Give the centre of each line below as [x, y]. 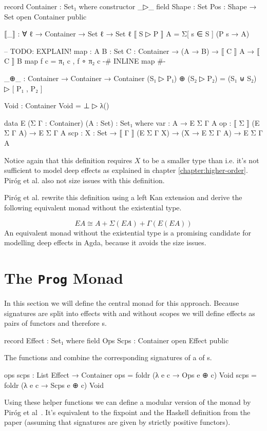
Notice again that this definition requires [68, 160]
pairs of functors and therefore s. [55, 323]
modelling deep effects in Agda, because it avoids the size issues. [105, 242]
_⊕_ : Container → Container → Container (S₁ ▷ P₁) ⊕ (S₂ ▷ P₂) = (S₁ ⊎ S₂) [130, 78]
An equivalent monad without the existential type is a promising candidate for [128, 232]
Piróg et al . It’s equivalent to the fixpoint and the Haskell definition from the [127, 412]
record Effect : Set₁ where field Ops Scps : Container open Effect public [117, 340]
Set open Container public [45, 16]
